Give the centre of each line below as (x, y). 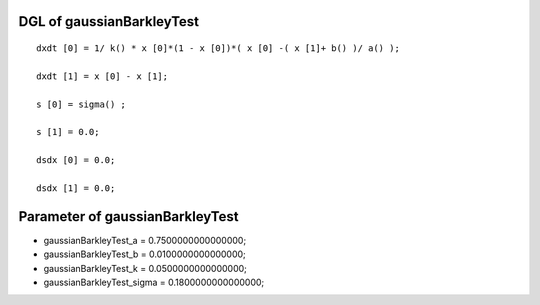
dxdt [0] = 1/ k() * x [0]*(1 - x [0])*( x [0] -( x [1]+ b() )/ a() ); (218, 48)
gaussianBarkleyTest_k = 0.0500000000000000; (145, 268)
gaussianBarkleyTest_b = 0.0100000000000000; (145, 254)
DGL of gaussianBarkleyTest (109, 21)
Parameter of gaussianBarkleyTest (128, 216)
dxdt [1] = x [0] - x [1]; (102, 76)
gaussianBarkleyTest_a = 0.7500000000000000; (145, 240)
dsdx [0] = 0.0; (76, 160)
